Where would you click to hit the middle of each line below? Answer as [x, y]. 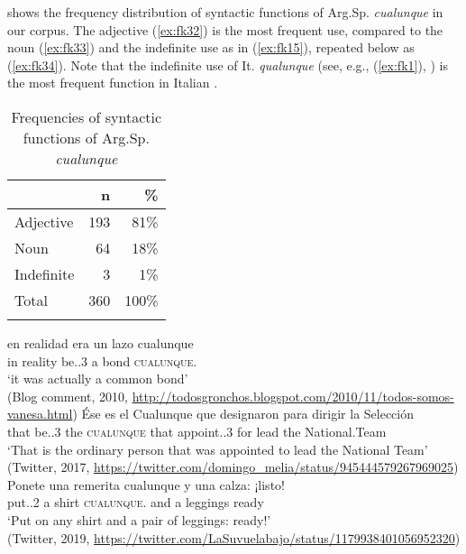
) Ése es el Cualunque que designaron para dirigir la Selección [243, 414]
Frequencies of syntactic [87, 116]
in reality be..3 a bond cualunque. [102, 360]
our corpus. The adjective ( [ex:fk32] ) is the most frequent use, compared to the [225, 29]
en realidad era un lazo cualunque [101, 342]
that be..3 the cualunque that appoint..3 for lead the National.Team [197, 431]
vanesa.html [40, 414]
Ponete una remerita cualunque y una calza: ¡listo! [146, 484]
